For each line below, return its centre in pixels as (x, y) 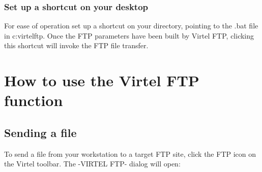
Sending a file (40, 132)
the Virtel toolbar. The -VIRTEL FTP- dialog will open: (92, 164)
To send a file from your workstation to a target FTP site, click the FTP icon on (130, 153)
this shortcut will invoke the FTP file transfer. (76, 45)
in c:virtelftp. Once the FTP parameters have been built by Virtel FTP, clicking (129, 35)
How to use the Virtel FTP (102, 80)
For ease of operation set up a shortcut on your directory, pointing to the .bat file (131, 26)
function (34, 100)
